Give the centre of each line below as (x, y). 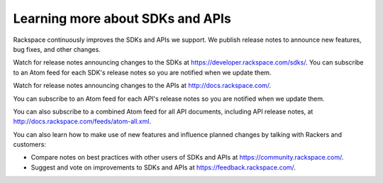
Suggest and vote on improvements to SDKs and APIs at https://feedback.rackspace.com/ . (163, 167)
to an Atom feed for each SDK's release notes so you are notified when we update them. (142, 72)
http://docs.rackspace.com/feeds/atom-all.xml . (82, 121)
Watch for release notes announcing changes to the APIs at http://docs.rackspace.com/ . (142, 86)
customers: (29, 145)
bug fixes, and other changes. (57, 49)
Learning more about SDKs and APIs (122, 18)
